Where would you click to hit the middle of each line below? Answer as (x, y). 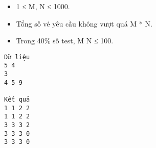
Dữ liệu (17, 57)
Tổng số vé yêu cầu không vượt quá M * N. (84, 23)
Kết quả (17, 100)
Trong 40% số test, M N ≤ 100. (65, 41)
